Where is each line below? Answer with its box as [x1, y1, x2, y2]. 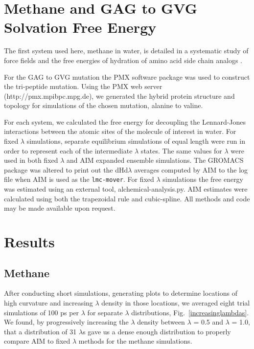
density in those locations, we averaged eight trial [101, 298, 250, 308]
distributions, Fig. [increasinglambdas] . [131, 307, 249, 317]
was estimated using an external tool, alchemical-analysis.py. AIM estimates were [4, 184, 248, 194]
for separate [87, 307, 123, 317]
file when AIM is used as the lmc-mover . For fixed [4, 174, 154, 184]
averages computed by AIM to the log [134, 164, 248, 174]
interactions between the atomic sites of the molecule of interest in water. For [4, 126, 236, 136]
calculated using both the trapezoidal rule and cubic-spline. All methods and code [4, 193, 250, 203]
